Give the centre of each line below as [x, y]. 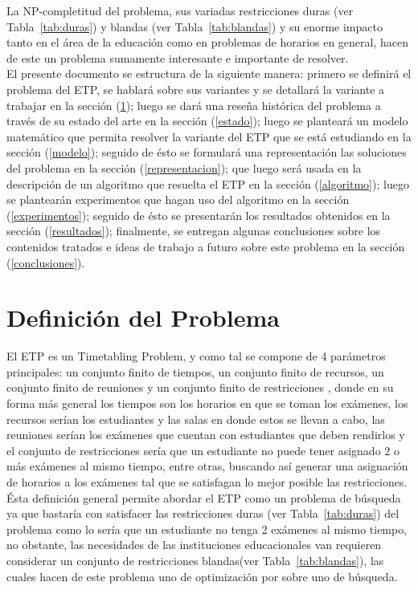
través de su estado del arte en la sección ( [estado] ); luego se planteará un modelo [207, 121]
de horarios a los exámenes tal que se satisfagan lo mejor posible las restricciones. [207, 481]
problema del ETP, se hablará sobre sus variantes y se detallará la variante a [196, 89]
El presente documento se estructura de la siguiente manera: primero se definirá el [209, 73]
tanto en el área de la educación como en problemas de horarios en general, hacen [208, 42]
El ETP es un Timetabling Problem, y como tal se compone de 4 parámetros [196, 356]
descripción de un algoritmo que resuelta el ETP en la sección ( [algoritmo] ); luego [208, 183]
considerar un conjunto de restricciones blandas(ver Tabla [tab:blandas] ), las [195, 560]
